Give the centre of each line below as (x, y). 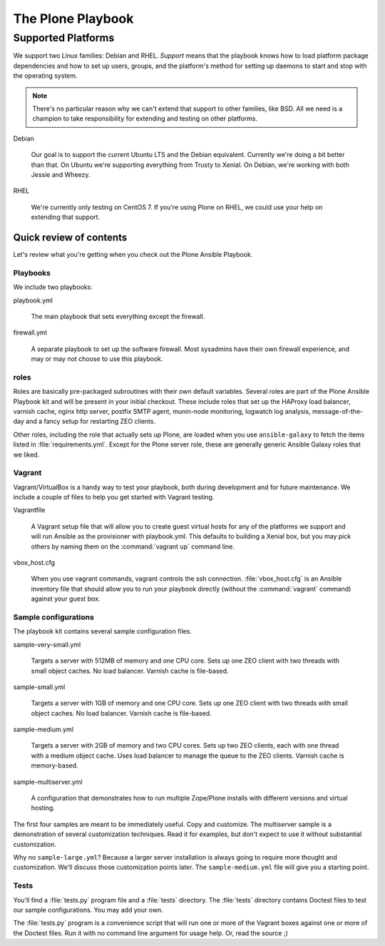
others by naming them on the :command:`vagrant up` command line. (133, 546)
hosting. (43, 808)
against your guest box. (66, 599)
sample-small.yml (39, 687)
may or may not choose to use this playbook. (97, 359)
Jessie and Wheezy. (61, 174)
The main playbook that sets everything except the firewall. (118, 316)
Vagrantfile (29, 510)
